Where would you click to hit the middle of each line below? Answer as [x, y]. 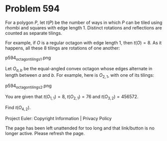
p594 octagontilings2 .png [28, 86]
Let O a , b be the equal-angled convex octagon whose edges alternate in [79, 69]
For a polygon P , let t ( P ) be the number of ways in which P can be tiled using [84, 22]
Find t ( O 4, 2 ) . [18, 108]
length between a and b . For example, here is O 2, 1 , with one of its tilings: [80, 75]
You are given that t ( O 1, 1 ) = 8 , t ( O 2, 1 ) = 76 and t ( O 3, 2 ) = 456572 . [72, 97]
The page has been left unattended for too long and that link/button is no [80, 128]
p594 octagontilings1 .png [28, 58]
